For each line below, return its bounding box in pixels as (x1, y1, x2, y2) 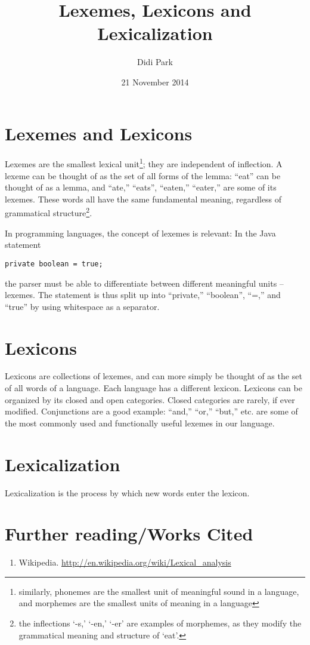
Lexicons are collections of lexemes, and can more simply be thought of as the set (5, 370, 302, 382)
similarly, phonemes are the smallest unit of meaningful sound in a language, (18, 585, 299, 597)
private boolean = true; (5, 259, 103, 268)
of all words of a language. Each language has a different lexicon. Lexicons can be (5, 382, 302, 394)
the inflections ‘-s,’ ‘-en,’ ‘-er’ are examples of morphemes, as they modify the (18, 617, 302, 629)
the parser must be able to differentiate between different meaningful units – (5, 277, 284, 289)
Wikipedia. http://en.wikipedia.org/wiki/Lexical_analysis (18, 556, 231, 569)
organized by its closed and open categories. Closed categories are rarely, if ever (5, 393, 295, 406)
